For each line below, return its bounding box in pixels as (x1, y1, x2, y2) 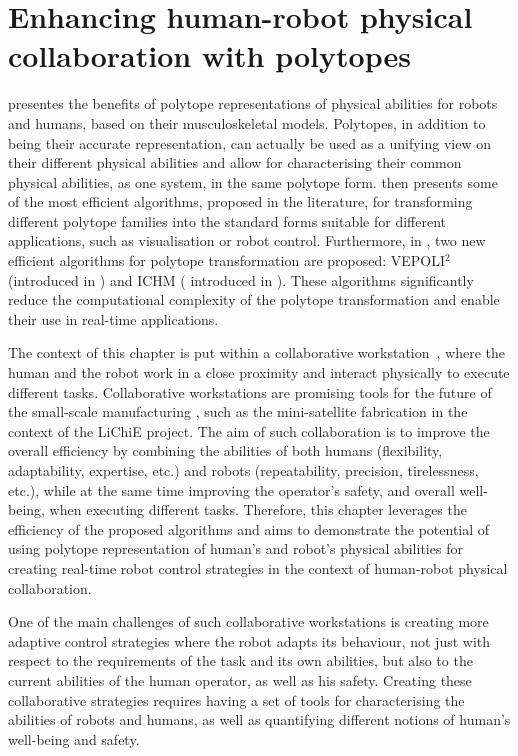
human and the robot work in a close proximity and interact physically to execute (8, 362, 510, 383)
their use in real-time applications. (8, 308, 219, 329)
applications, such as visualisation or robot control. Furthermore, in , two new (8, 230, 486, 251)
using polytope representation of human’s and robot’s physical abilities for (8, 538, 463, 559)
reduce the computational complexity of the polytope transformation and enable (8, 289, 500, 310)
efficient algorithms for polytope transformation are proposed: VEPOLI (8, 250, 446, 271)
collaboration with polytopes (8, 35, 411, 76)
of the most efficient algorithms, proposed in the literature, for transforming (8, 191, 473, 212)
